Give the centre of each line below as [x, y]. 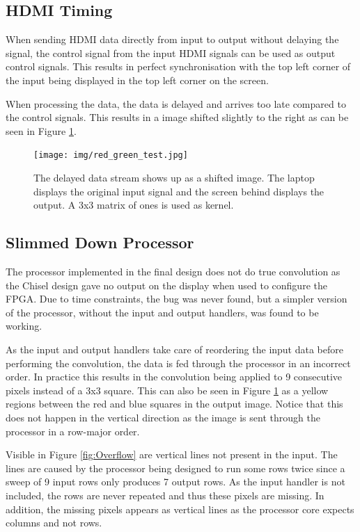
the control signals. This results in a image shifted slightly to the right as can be [177, 117]
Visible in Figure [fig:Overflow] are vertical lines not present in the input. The [172, 454]
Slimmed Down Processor [100, 242]
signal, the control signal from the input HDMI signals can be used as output [171, 53]
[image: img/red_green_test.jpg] [111, 155]
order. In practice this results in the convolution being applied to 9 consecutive [174, 377]
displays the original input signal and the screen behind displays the [179, 191]
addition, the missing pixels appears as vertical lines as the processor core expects [180, 509]
